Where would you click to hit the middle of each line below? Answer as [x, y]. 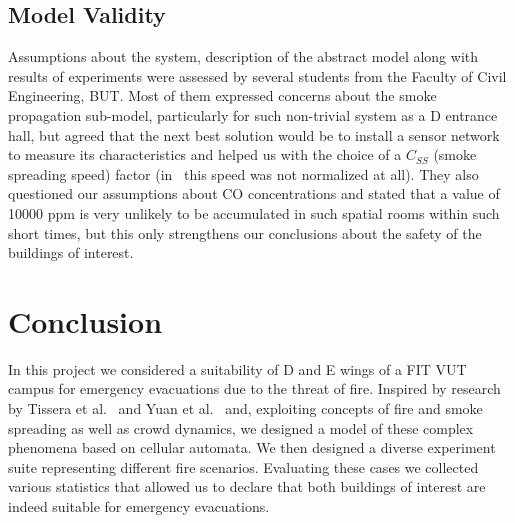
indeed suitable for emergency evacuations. [139, 506]
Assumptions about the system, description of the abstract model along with [243, 56]
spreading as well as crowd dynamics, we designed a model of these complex [241, 427]
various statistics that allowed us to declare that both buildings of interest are [247, 486]
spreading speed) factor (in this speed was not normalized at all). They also [243, 173]
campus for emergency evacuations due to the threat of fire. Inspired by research [254, 388]
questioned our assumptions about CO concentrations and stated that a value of [254, 193]
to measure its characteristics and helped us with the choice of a [205, 154]
